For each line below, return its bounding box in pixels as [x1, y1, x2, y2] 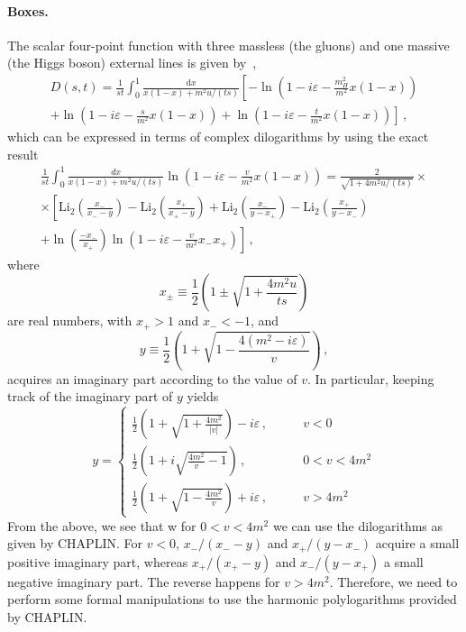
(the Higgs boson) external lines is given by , [7, 53, 257, 72]
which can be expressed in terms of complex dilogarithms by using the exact [7, 127, 429, 146]
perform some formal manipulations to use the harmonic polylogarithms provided [7, 590, 457, 609]
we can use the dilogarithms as [272, 516, 443, 535]
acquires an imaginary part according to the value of [7, 369, 297, 388]
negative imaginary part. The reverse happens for [7, 572, 280, 591]
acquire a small [375, 534, 460, 553]
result [7, 144, 39, 163]
